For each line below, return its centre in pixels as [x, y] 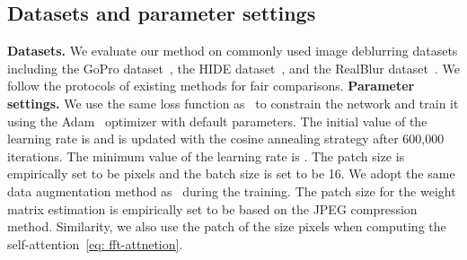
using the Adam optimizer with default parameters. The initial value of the [217, 121]
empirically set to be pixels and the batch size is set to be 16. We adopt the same [231, 173]
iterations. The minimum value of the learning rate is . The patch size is [206, 156]
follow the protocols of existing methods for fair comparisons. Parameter [211, 86]
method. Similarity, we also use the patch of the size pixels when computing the [227, 226]
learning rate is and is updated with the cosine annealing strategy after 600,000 [226, 139]
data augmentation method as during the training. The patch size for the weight [232, 191]
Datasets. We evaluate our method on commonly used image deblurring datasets [233, 51]
